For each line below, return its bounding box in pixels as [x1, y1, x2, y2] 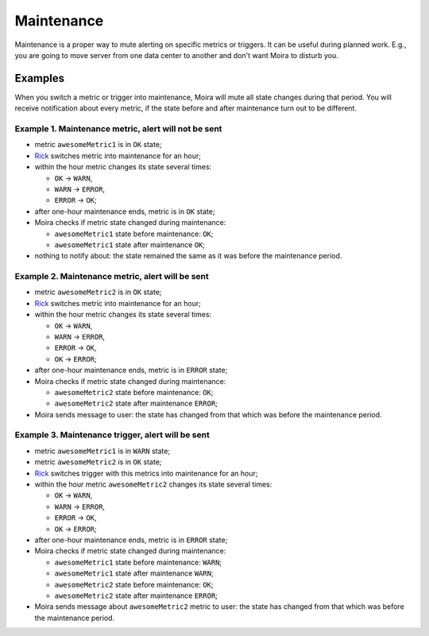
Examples [14, 72, 65, 85]
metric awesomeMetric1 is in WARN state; [34, 446, 171, 456]
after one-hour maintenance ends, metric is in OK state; [34, 207, 215, 216]
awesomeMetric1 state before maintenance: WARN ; [54, 557, 222, 567]
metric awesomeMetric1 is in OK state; [34, 140, 162, 149]
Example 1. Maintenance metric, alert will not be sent [14, 123, 222, 134]
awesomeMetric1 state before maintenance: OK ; [54, 229, 214, 238]
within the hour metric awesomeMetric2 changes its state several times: [34, 479, 272, 489]
